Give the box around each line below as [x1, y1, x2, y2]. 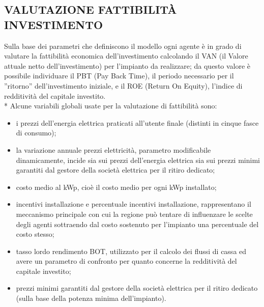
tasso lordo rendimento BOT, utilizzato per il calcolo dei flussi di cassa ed [16, 245, 247, 256]
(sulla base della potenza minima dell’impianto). [16, 293, 166, 303]
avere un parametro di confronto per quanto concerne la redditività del [16, 256, 237, 266]
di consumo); [16, 127, 56, 138]
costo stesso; [16, 229, 54, 239]
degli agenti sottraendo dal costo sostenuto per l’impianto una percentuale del [16, 218, 259, 229]
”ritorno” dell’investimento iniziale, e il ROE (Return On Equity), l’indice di [4, 80, 243, 91]
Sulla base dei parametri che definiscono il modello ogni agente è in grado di [4, 40, 242, 51]
